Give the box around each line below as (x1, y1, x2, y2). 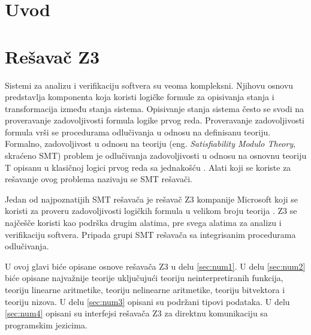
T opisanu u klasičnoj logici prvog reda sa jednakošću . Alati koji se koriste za (5, 161, 291, 173)
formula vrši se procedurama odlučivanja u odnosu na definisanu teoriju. (5, 125, 271, 138)
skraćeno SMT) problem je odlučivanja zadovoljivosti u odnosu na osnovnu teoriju (5, 149, 307, 162)
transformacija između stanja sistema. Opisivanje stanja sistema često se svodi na (5, 102, 304, 114)
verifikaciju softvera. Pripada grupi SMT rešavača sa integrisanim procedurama (5, 228, 296, 240)
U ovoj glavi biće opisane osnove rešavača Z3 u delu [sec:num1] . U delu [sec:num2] (5, 259, 306, 272)
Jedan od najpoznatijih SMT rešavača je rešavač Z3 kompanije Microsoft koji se (5, 192, 298, 205)
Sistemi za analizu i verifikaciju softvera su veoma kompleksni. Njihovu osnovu (5, 79, 294, 91)
